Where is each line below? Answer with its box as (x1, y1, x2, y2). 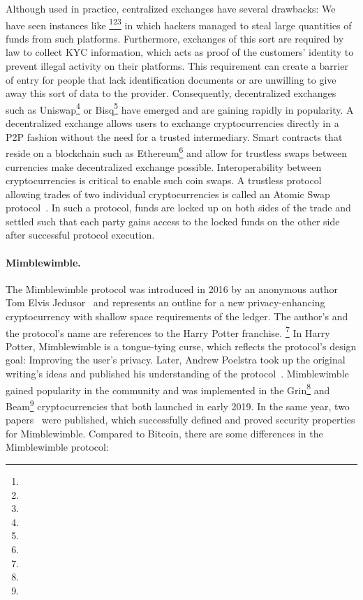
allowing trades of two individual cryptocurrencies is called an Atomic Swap (6, 186, 330, 201)
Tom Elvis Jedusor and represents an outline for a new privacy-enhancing (6, 295, 325, 310)
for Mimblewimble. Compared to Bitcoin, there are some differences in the (6, 426, 323, 440)
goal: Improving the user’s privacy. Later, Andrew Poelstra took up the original (6, 352, 346, 367)
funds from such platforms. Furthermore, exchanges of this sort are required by (6, 31, 344, 45)
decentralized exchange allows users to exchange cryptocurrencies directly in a (6, 116, 339, 130)
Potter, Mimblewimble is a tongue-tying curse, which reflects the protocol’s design (6, 338, 357, 353)
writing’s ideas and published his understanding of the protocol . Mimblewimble (6, 366, 349, 381)
